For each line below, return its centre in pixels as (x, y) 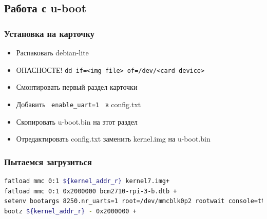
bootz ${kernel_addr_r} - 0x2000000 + (70, 211)
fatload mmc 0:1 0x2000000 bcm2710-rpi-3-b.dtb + (91, 191)
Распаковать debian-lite (52, 52)
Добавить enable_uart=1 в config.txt (79, 104)
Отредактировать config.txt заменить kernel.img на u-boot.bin (113, 139)
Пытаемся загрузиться (48, 161)
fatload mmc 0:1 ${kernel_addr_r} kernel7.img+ (87, 181)
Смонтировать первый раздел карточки (77, 87)
